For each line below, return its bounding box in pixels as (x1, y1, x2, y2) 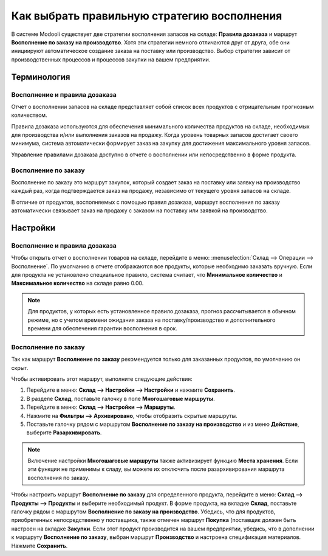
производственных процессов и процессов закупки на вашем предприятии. (11, 55, 211, 63)
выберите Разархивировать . (26, 429, 102, 436)
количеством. (11, 111, 48, 119)
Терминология (11, 72, 70, 82)
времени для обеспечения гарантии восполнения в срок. (27, 325, 177, 332)
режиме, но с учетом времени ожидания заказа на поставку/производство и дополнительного (27, 316, 276, 324)
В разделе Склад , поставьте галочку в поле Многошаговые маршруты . (26, 395, 215, 402)
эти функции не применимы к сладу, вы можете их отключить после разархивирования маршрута (27, 465, 285, 473)
